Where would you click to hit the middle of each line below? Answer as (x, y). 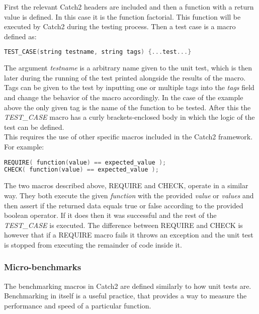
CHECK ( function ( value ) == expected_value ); (81, 170)
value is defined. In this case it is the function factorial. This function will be (122, 16)
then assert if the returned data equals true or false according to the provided (124, 205)
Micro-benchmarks (43, 267)
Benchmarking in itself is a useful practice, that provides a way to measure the (125, 296)
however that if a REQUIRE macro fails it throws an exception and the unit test (129, 235)
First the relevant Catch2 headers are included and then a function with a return (129, 7)
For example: (24, 146)
